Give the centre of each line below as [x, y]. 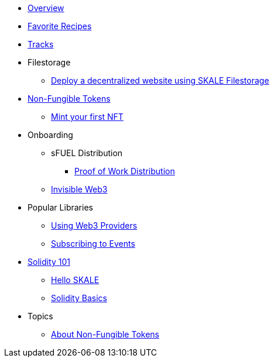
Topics [40, 316]
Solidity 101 [49, 262]
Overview [46, 8]
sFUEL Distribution [87, 153]
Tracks [41, 44]
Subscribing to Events [93, 244]
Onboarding [50, 135]
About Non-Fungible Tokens [105, 334]
